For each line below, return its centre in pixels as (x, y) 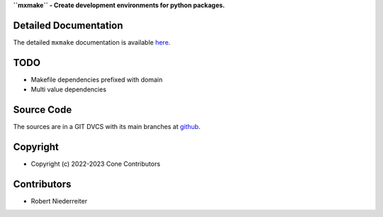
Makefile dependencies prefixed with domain (97, 79)
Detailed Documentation (68, 25)
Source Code (43, 110)
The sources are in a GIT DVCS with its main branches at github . (107, 127)
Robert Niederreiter (59, 201)
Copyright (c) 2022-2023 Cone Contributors (96, 164)
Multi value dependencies (68, 89)
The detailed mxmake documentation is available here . (92, 42)
